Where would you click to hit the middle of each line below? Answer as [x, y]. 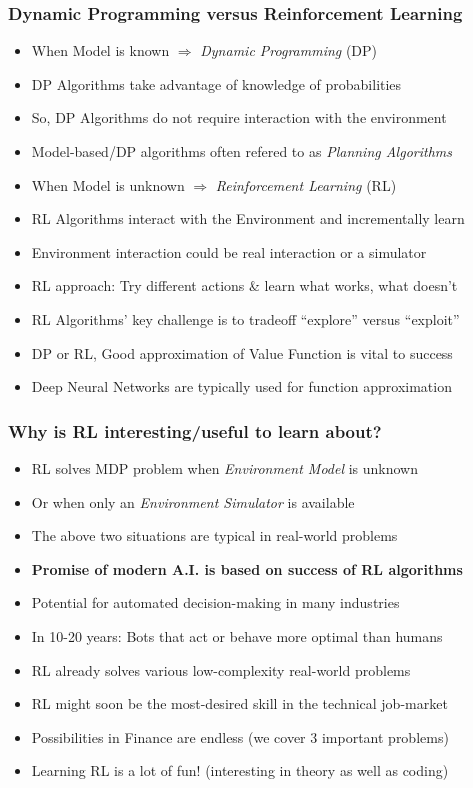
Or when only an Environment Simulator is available [193, 501]
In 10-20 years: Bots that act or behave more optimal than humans [237, 635]
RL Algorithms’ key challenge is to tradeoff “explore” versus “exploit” [245, 318]
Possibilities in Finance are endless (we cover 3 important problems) [240, 736]
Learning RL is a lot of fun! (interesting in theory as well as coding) [240, 770]
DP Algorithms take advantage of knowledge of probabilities [216, 83]
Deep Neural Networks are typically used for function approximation [241, 386]
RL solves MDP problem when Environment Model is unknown [224, 467]
